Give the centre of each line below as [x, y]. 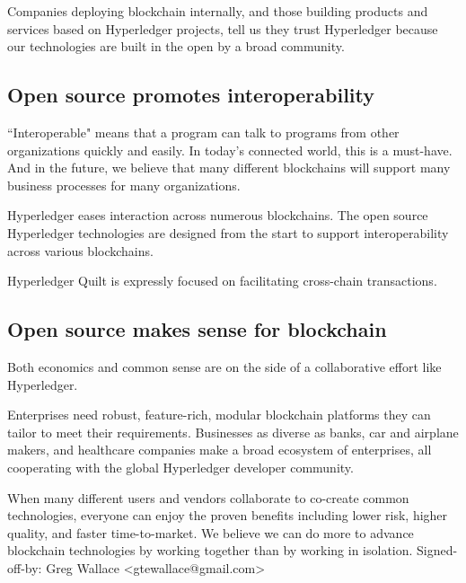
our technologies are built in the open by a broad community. [176, 46]
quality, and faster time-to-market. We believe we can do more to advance [211, 532]
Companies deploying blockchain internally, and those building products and [218, 11]
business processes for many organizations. [124, 185]
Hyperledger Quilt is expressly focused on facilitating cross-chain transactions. [222, 281]
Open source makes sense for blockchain [197, 329]
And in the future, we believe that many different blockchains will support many [229, 168]
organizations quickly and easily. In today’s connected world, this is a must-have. [230, 150]
